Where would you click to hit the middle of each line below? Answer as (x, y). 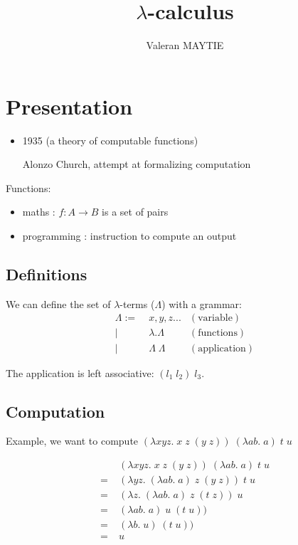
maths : (39, 212)
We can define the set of (58, 303)
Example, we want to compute (72, 441)
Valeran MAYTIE (185, 45)
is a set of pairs (135, 212)
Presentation (69, 106)
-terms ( (137, 303)
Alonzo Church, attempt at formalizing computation (137, 164)
